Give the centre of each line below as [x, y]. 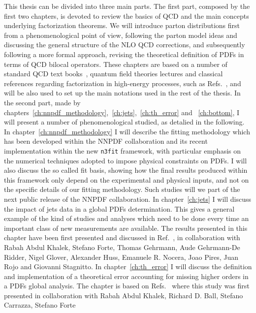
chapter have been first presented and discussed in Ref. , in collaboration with [122, 237]
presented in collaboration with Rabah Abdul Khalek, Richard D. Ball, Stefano [124, 295]
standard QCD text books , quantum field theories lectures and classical [113, 74]
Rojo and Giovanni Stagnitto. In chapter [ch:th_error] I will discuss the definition [128, 266]
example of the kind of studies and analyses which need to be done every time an [127, 218]
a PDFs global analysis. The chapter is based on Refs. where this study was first [127, 286]
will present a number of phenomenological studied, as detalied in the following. [124, 122]
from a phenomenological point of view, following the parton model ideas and [121, 35]
